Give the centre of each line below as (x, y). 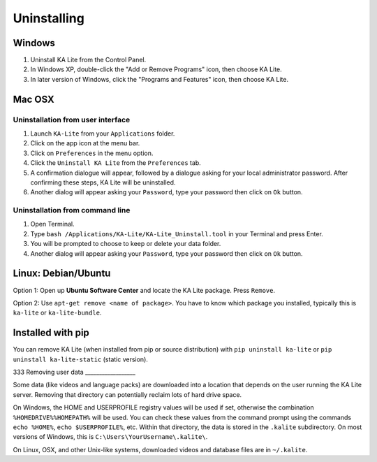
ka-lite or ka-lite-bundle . (57, 313)
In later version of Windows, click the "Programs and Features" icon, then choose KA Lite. (160, 79)
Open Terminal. (52, 224)
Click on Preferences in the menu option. (92, 153)
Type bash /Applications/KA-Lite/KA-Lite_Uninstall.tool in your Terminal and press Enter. (177, 233)
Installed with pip (51, 333)
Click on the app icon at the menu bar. (85, 143)
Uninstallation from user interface (72, 120)
